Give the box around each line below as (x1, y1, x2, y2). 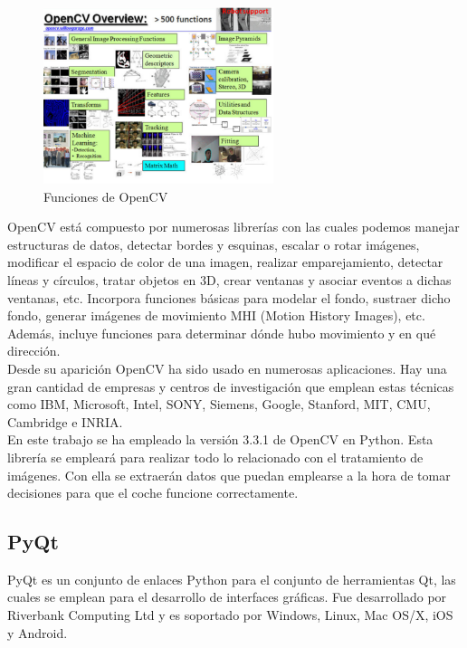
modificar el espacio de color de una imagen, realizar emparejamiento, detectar (7, 253, 443, 272)
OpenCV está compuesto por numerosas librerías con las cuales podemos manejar (7, 217, 460, 236)
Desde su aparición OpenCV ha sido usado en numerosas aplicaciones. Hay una (7, 358, 447, 377)
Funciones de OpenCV (43, 186, 168, 205)
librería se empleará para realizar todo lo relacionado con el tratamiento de (7, 447, 424, 466)
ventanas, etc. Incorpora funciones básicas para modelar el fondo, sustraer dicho (7, 288, 451, 307)
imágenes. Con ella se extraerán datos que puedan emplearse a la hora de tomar (7, 465, 451, 484)
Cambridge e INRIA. (7, 412, 123, 431)
